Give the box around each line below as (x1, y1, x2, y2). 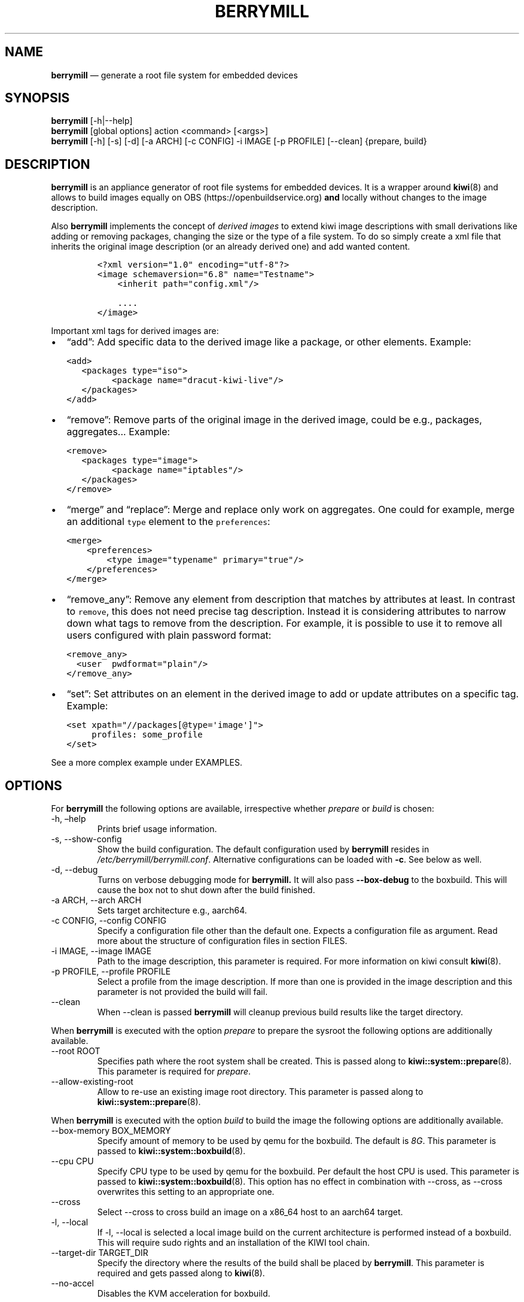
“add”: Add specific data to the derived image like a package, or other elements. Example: (66, 336, 471, 348)
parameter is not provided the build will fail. (97, 987, 268, 997)
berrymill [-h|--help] (51, 116, 133, 126)
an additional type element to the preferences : (66, 515, 270, 528)
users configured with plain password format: (66, 629, 272, 642)
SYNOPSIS (5, 90, 70, 106)
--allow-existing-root (51, 1076, 133, 1087)
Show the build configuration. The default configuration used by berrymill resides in (97, 844, 429, 855)
